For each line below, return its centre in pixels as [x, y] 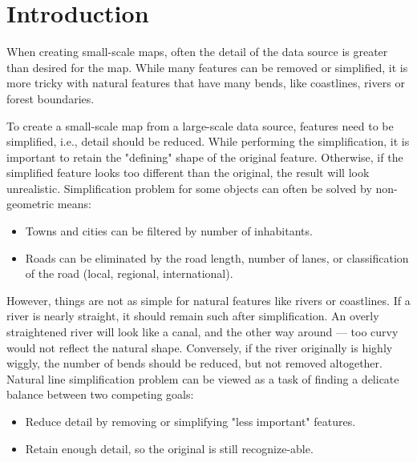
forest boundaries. [51, 98]
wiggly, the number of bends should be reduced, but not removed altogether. [194, 363]
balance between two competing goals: [100, 394]
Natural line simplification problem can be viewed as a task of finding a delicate [203, 378]
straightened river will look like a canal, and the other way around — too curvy [202, 332]
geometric [30, 204]
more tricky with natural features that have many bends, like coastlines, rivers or [206, 83]
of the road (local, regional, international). [129, 273]
